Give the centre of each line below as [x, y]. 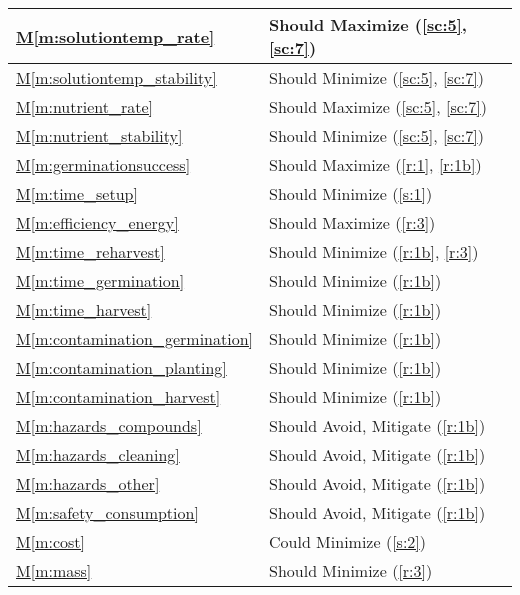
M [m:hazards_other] [88, 483]
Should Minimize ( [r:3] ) [351, 570]
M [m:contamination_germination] [134, 338]
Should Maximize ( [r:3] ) [352, 222]
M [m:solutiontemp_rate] [115, 36]
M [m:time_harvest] [84, 309]
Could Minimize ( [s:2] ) [348, 541]
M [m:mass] [54, 570]
